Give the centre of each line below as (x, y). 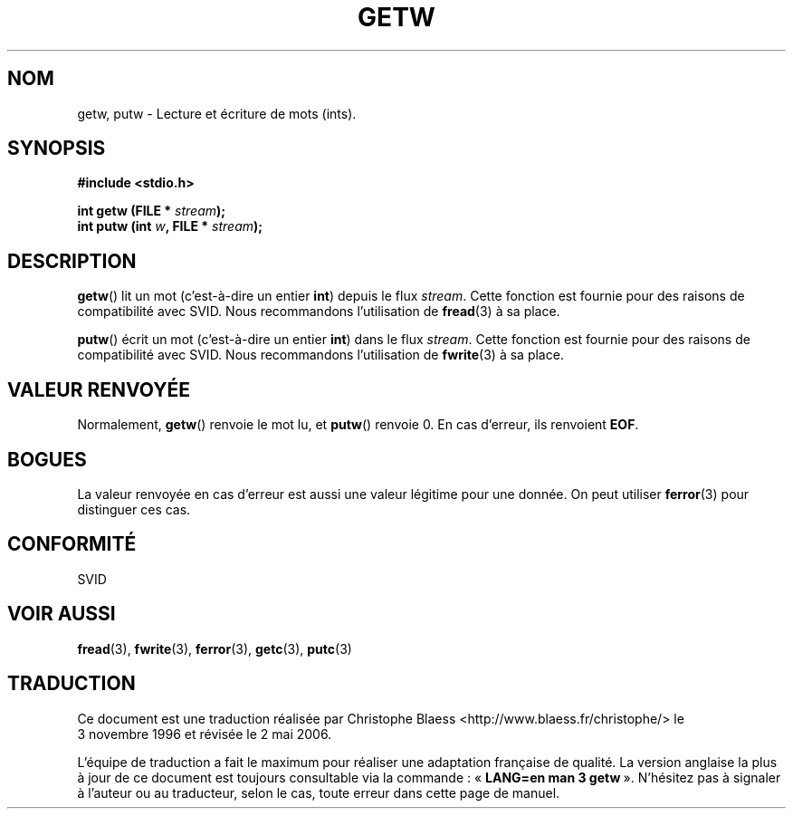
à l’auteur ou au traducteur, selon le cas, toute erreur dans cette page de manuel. (319, 792)
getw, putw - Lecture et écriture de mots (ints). (217, 113)
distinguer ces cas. (134, 509)
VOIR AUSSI (62, 614)
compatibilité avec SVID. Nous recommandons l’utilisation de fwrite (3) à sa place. (320, 355)
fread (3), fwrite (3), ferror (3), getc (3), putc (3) (215, 648)
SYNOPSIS (57, 149)
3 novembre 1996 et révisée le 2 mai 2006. (205, 734)
